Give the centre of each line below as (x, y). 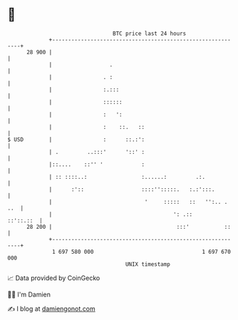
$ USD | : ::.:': (76, 139)
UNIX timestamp (148, 264)
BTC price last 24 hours (150, 33)
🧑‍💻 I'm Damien (29, 294)
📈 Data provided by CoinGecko (54, 278)
